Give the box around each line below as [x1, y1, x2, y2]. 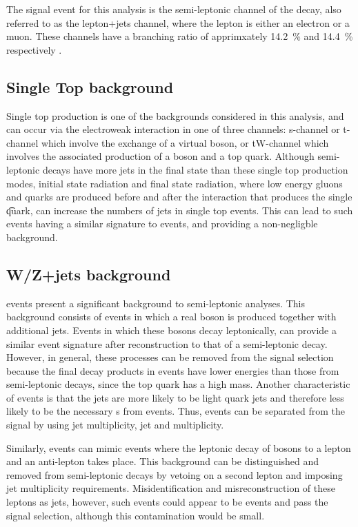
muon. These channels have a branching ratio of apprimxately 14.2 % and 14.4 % [6, 29, 353, 43]
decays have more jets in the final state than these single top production [42, 162, 348, 176]
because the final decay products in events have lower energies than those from [6, 363, 339, 378]
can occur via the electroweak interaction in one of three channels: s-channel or [6, 122, 340, 136]
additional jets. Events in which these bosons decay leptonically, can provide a [6, 322, 337, 337]
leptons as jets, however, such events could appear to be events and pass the [6, 495, 328, 509]
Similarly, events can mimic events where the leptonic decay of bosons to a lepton [6, 440, 351, 455]
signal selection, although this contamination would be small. [6, 508, 265, 522]
